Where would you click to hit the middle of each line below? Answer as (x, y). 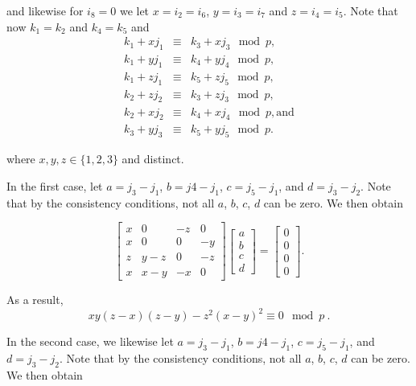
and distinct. (153, 159)
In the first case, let (55, 185)
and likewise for (45, 10)
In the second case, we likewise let (90, 341)
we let (134, 10)
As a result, (35, 300)
